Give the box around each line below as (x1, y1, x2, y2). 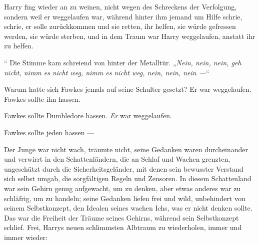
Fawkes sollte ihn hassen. (4, 93, 80, 104)
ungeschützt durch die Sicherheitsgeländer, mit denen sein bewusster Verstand (4, 163, 243, 174)
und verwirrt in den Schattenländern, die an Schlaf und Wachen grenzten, (4, 154, 230, 164)
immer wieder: (4, 232, 48, 242)
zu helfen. (4, 40, 33, 51)
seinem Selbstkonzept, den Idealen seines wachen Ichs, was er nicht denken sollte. (4, 203, 252, 213)
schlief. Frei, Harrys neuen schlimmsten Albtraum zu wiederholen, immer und (4, 222, 242, 233)
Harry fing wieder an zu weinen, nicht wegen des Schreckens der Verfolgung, (4, 1, 237, 11)
